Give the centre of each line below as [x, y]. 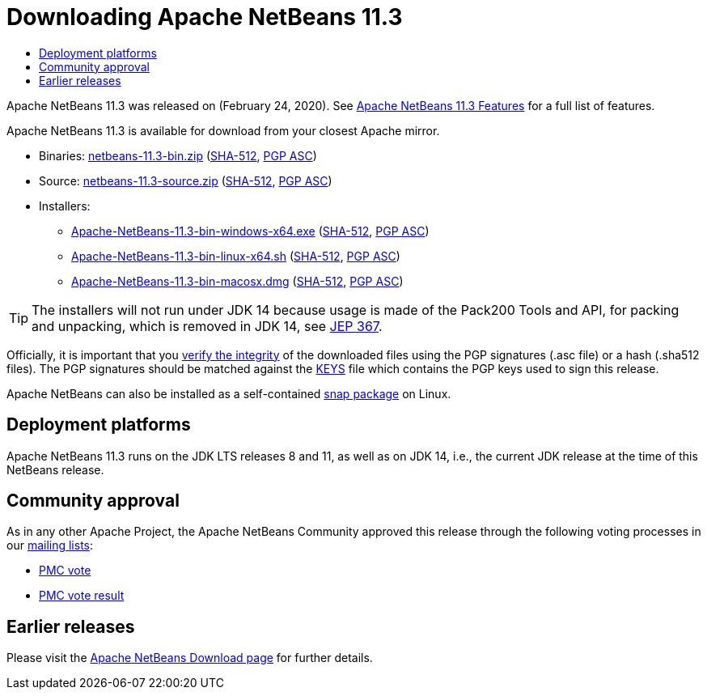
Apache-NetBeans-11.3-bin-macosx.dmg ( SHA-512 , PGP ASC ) [237, 281]
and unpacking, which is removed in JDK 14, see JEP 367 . [207, 326]
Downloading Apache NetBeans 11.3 [205, 17]
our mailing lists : [50, 545]
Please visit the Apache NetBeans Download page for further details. [190, 658]
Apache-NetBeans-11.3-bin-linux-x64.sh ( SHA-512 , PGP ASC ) [236, 256]
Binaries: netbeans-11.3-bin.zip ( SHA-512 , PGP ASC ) [178, 155]
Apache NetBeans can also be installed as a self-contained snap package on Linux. [229, 393]
